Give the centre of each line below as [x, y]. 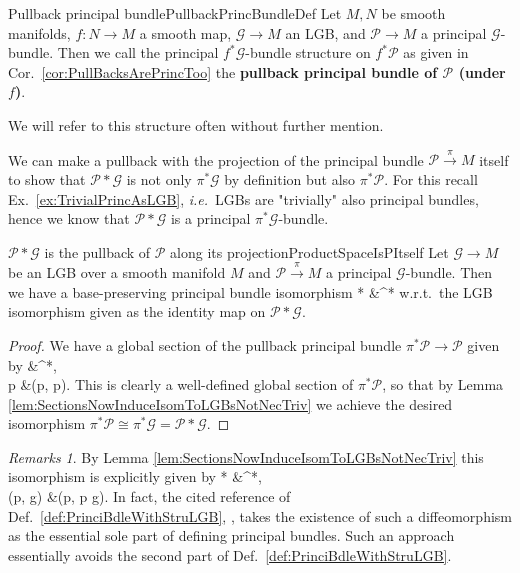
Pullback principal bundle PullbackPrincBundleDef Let [175, 13]
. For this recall [431, 178]
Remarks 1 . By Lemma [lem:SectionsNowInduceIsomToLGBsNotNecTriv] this [246, 456]
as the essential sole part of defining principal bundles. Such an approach [231, 535]
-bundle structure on [308, 52]
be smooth [413, 13]
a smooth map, [185, 32]
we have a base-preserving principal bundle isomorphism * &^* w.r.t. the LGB [250, 291]
